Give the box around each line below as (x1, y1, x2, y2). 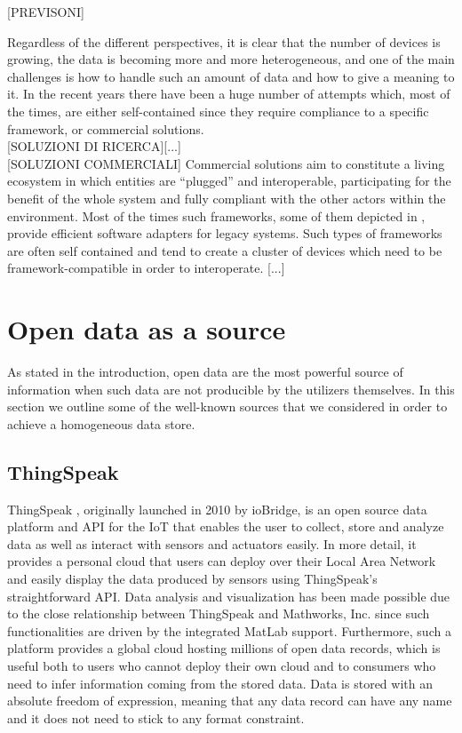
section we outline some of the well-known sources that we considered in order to (7, 397, 448, 416)
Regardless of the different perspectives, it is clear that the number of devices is (7, 32, 441, 51)
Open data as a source (7, 311, 286, 347)
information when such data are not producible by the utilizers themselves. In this (7, 379, 455, 398)
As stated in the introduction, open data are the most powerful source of (7, 363, 403, 381)
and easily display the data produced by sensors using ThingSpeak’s (7, 569, 378, 587)
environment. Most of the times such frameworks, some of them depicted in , (7, 206, 426, 225)
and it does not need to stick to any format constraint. (7, 708, 305, 727)
